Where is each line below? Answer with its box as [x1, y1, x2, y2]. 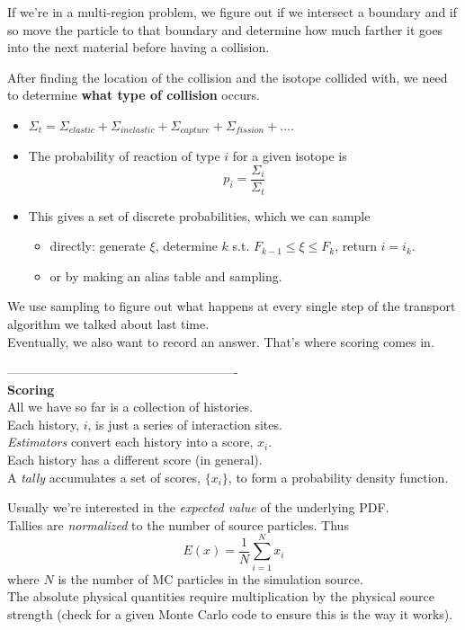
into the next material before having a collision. [7, 38, 270, 57]
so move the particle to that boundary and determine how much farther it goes [7, 20, 443, 39]
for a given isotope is [232, 146, 347, 165]
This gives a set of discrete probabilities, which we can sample [28, 206, 371, 225]
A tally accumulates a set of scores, [7, 467, 201, 486]
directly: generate [49, 236, 146, 255]
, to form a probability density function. [228, 467, 449, 486]
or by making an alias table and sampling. [49, 266, 282, 285]
